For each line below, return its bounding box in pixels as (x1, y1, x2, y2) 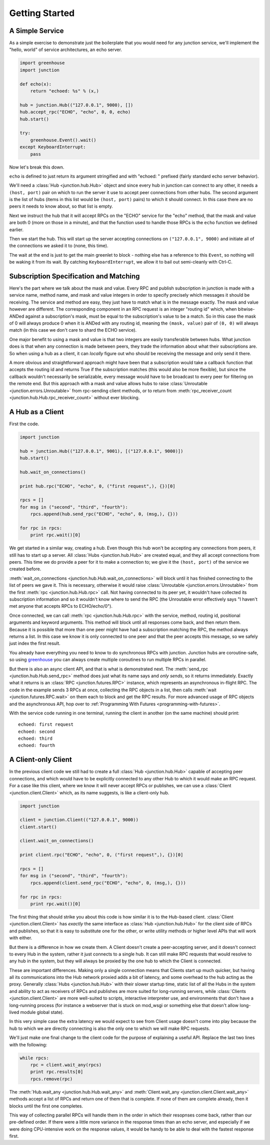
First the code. (9, 421, 39, 427)
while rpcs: (19, 1055, 49, 1060)
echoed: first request (18, 722, 74, 727)
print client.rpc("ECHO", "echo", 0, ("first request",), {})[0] (19, 852, 183, 858)
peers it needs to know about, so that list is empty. (9, 203, 113, 210)
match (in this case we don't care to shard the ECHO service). (9, 327, 137, 333)
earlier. (9, 227, 24, 233)
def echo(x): (19, 81, 52, 87)
